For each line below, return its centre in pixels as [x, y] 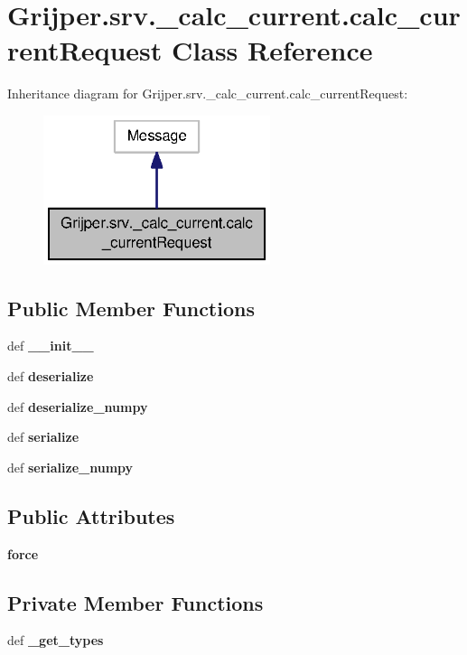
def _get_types [56, 640]
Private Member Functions [135, 602]
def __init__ [51, 346]
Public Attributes [91, 515]
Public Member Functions [131, 308]
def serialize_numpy [70, 467]
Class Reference [272, 50]
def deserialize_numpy [78, 406]
